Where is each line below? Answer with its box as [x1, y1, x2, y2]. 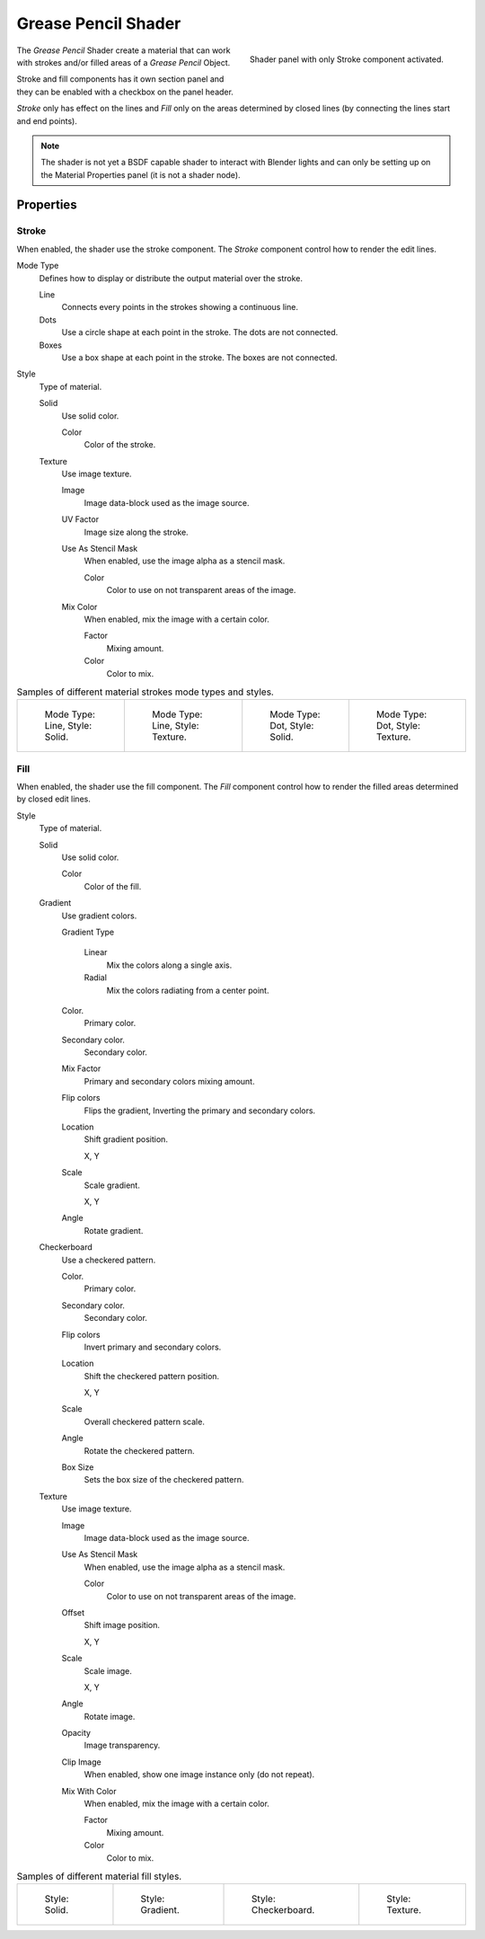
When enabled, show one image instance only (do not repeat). [84, 1769, 315, 1780]
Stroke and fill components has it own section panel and [16, 74, 225, 84]
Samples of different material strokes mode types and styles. [16, 686, 274, 698]
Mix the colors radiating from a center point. [106, 985, 269, 996]
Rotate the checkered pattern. [84, 1445, 195, 1456]
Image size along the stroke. [84, 527, 189, 537]
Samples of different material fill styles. [16, 1870, 182, 1882]
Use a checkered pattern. [61, 1254, 156, 1265]
